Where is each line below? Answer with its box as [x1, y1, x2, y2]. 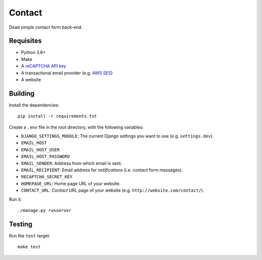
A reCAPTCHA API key [21, 63, 66, 69]
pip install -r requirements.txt [17, 114, 97, 119]
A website [21, 77, 41, 82]
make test [17, 244, 41, 250]
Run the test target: [9, 233, 50, 239]
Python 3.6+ [21, 49, 46, 55]
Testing [9, 220, 33, 228]
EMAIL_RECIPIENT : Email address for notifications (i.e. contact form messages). [21, 167, 183, 173]
